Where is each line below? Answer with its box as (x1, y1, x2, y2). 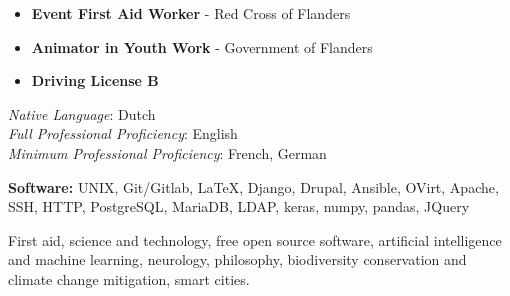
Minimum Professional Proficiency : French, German (8, 142, 327, 163)
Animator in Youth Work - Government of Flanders (31, 36, 373, 57)
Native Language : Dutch (8, 103, 156, 124)
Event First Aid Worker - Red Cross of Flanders (31, 3, 351, 23)
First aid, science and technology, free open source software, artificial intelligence (8, 229, 502, 250)
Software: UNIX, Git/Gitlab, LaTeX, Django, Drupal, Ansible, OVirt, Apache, (8, 176, 499, 197)
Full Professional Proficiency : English (8, 123, 238, 144)
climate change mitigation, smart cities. (8, 268, 250, 289)
